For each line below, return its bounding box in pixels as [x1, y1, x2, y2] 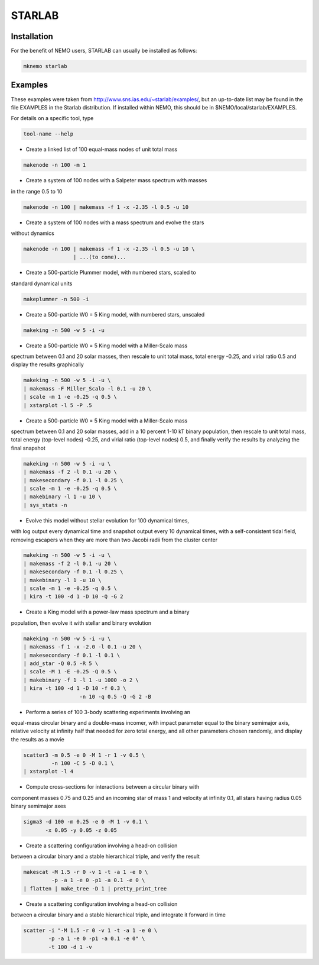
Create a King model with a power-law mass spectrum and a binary [25, 608, 190, 615]
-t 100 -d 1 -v [48, 944, 93, 950]
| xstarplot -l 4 [23, 768, 74, 775]
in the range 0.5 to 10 [11, 188, 63, 195]
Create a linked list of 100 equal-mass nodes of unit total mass [25, 146, 178, 153]
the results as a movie [11, 735, 64, 743]
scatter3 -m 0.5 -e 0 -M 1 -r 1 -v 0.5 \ [23, 751, 145, 759]
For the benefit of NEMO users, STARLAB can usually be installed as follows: [11, 47, 197, 54]
